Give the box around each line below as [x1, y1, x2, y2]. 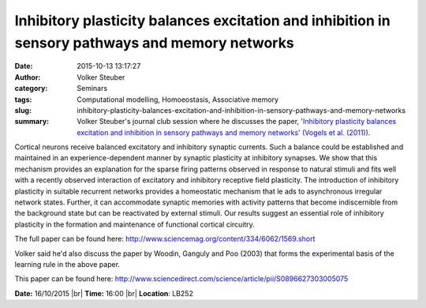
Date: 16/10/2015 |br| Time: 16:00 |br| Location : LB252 [14, 288, 193, 298]
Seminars [77, 84, 108, 93]
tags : [14, 95, 32, 104]
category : [14, 84, 48, 93]
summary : [14, 117, 50, 126]
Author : [14, 72, 41, 82]
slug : [14, 105, 32, 115]
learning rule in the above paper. [14, 259, 121, 269]
